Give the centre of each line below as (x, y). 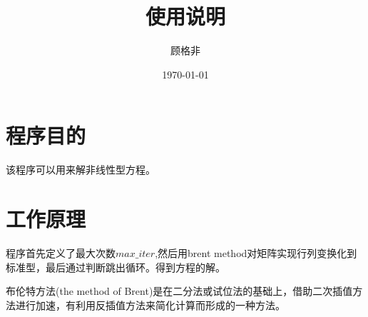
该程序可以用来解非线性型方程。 (81, 170)
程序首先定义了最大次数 (61, 252)
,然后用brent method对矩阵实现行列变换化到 (256, 252)
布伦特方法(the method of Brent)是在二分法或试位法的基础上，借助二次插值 (179, 291)
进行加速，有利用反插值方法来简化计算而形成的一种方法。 (150, 305)
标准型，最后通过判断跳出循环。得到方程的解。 (116, 267)
